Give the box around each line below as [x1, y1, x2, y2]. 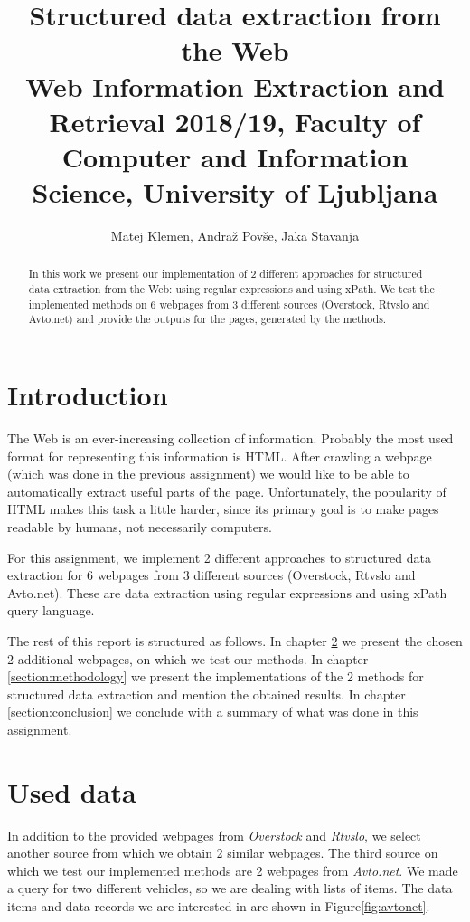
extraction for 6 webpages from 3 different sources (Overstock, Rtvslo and [7, 566, 416, 585]
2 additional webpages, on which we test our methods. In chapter [7, 649, 369, 668]
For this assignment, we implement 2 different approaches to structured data [7, 547, 431, 566]
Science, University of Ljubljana [32, 174, 438, 211]
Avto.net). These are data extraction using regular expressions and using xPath [7, 583, 447, 602]
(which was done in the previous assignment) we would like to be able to [7, 464, 409, 483]
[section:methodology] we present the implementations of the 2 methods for [7, 667, 424, 686]
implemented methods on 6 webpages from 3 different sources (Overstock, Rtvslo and [28, 296, 430, 311]
